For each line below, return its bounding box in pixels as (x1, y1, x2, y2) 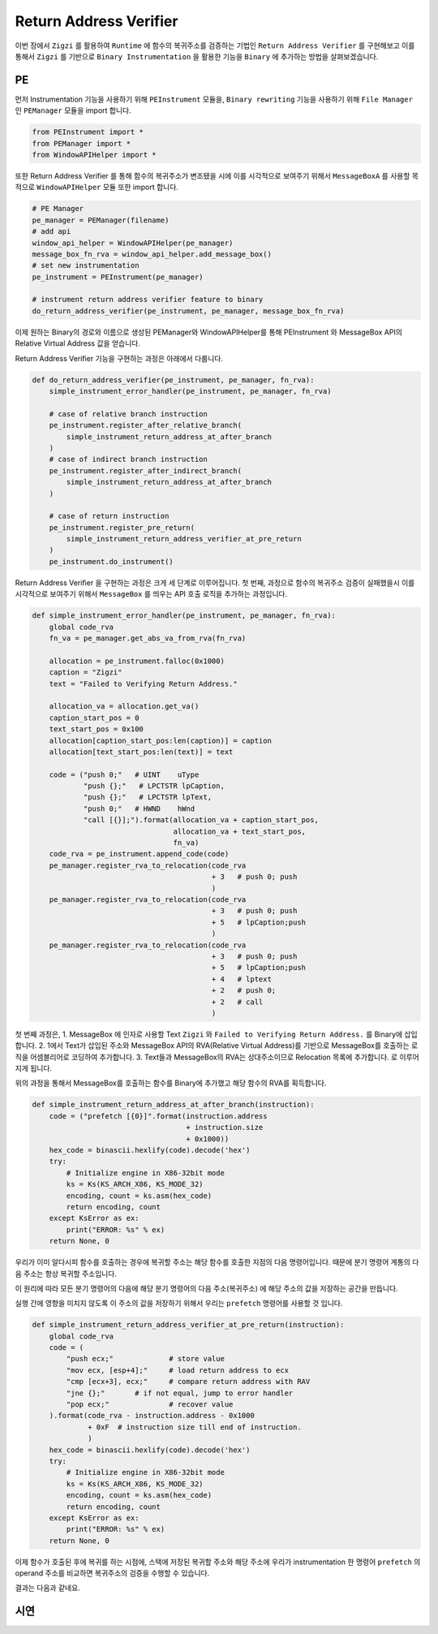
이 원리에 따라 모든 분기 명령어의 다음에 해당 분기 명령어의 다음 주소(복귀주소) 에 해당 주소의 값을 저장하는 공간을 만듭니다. (15, 1283, 398, 1293)
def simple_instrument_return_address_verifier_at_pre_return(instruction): (32, 1320, 345, 1330)
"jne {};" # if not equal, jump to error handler (66, 1388, 294, 1398)
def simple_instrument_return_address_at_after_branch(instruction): (32, 1100, 315, 1110)
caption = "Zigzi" (49, 668, 122, 677)
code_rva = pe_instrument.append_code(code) (49, 849, 230, 859)
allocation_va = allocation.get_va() (49, 702, 200, 711)
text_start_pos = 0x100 (49, 725, 144, 734)
